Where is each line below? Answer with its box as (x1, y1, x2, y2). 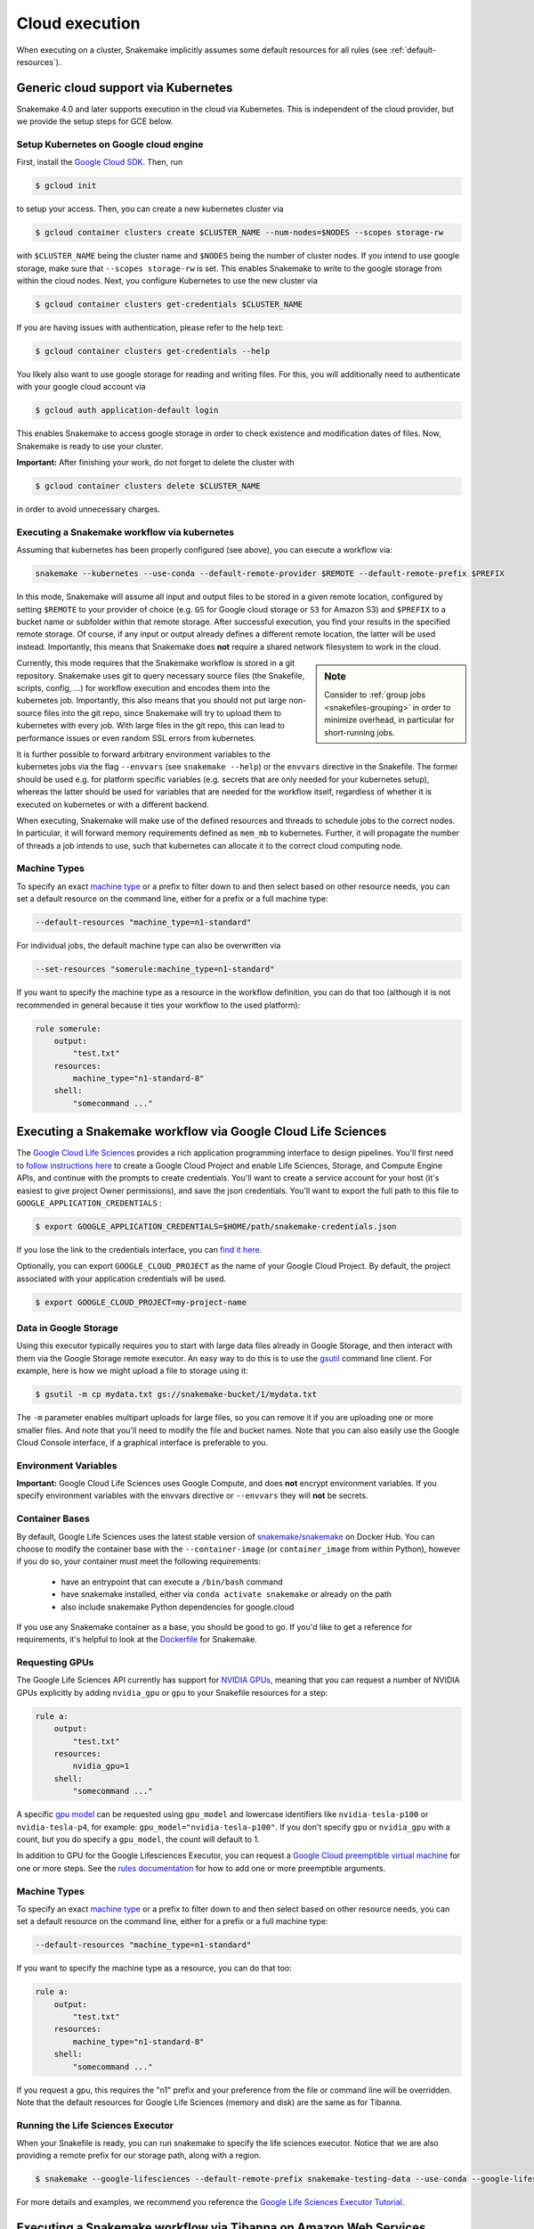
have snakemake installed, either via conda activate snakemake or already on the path (61, 1589, 392, 1600)
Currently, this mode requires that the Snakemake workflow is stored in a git (16, 658, 295, 669)
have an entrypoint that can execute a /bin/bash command (61, 1576, 284, 1587)
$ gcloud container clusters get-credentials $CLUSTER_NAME (35, 300, 303, 309)
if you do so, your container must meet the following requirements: (16, 1556, 262, 1567)
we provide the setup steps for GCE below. (16, 116, 174, 127)
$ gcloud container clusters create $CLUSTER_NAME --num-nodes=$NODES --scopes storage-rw (35, 227, 444, 238)
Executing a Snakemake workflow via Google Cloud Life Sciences (16, 1124, 387, 1139)
